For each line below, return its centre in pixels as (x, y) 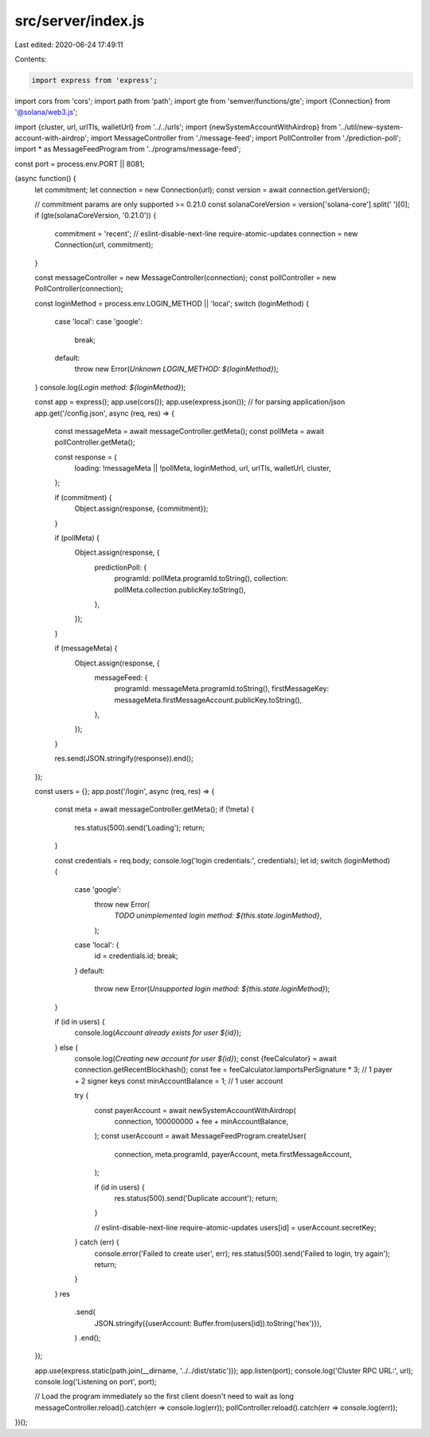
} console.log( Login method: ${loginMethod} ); (110, 387)
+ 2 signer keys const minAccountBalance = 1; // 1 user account (179, 1080)
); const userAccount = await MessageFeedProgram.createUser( (200, 1136)
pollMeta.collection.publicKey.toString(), (180, 590)
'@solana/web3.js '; (46, 113)
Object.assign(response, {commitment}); (141, 509)
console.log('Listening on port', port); (96, 1382)
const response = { (86, 457)
